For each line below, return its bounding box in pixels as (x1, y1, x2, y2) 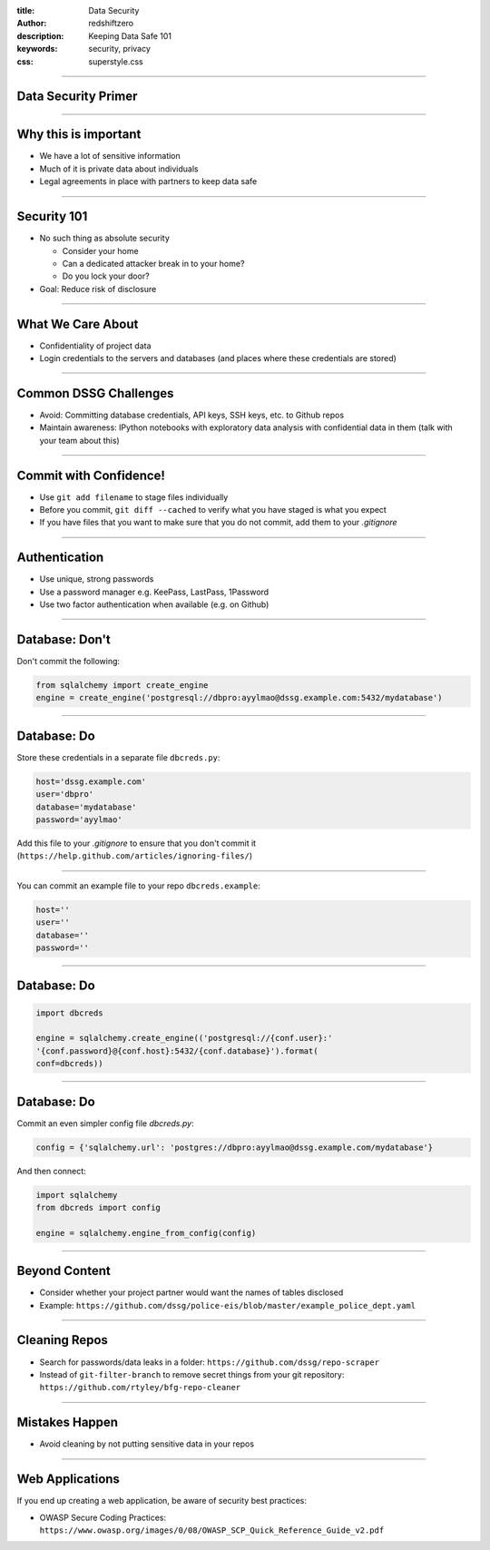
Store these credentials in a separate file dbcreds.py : (16, 751, 220, 762)
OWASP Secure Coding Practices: (39, 1512, 167, 1523)
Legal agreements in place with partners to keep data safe (39, 176, 258, 187)
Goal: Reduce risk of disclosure (39, 283, 157, 294)
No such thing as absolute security (39, 232, 170, 244)
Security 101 (16, 209, 88, 224)
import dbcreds (35, 1007, 103, 1018)
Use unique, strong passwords (39, 574, 154, 584)
